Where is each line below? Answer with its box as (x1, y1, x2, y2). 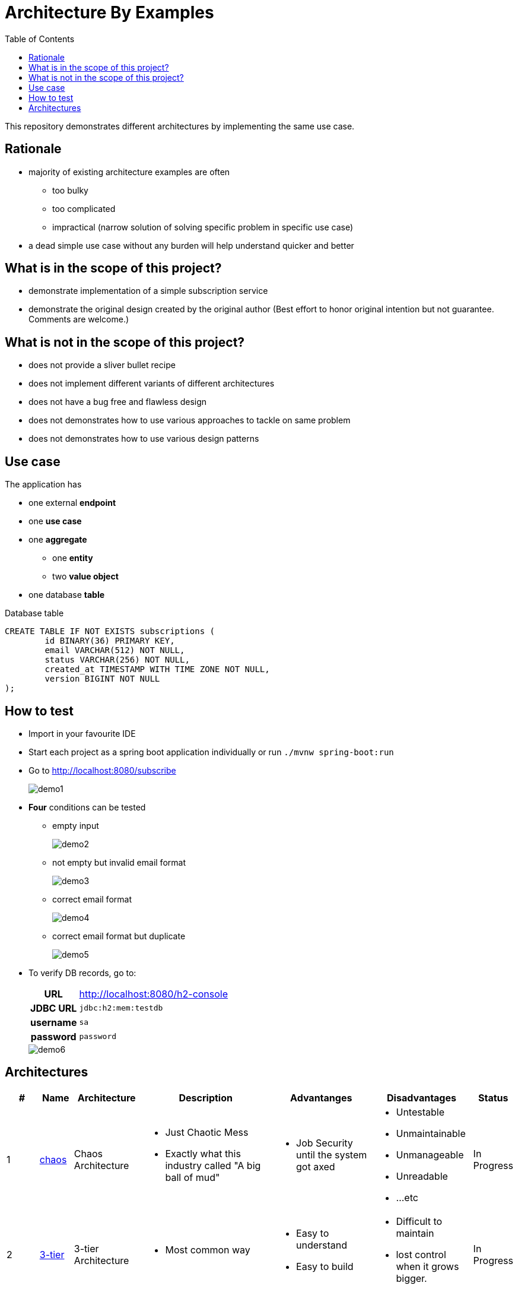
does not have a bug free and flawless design (28, 397, 207, 407)
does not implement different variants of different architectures (28, 378, 275, 389)
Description (179, 1091, 233, 1104)
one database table (28, 590, 105, 600)
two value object (52, 571, 119, 582)
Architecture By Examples (5, 2, 214, 23)
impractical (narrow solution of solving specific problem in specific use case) (52, 221, 354, 232)
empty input (52, 820, 99, 831)
